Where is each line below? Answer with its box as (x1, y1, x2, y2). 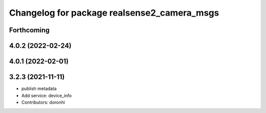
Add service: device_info (21, 92, 72, 98)
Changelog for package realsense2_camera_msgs (9, 7, 219, 18)
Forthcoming (9, 26, 50, 34)
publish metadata (21, 86, 57, 91)
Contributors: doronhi (21, 99, 65, 105)
